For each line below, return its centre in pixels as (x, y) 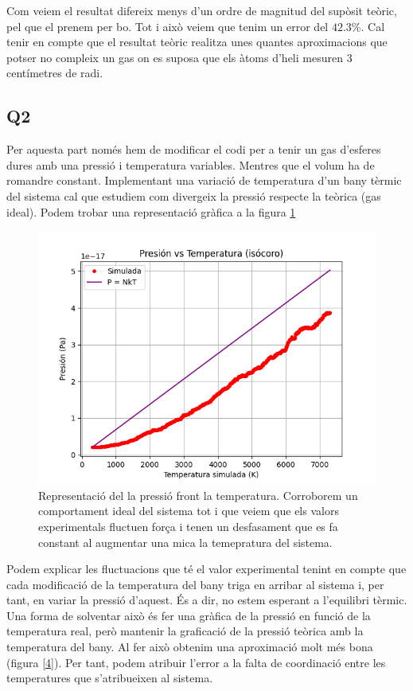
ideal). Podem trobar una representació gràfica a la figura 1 (151, 211)
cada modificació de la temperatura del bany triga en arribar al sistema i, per (195, 584)
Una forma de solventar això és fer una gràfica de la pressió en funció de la (189, 615)
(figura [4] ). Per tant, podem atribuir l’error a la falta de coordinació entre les (196, 662)
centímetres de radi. (55, 73)
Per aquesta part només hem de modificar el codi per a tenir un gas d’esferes (194, 149)
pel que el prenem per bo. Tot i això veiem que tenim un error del (168, 26)
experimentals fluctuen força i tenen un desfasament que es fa (188, 526)
